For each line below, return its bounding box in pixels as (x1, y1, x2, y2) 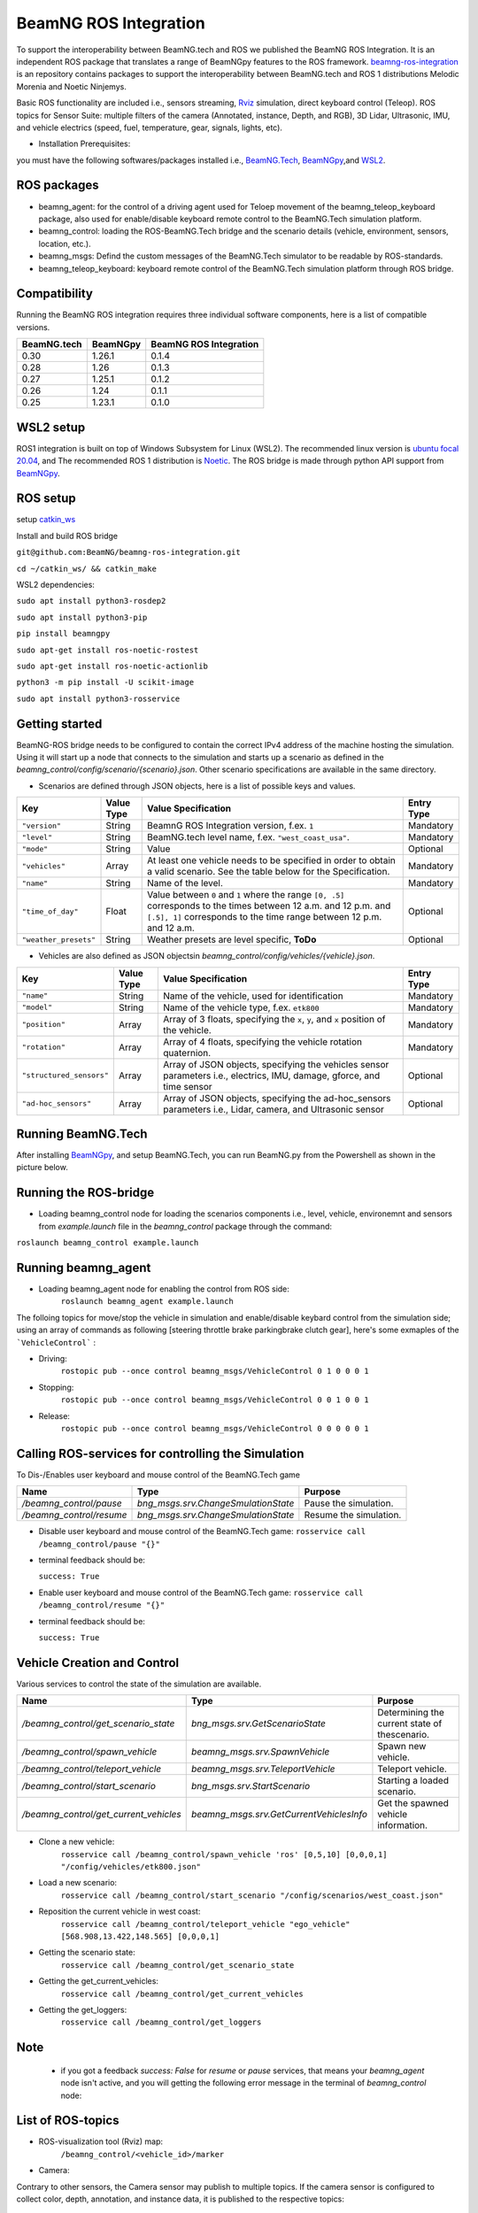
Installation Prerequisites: (38, 138, 131, 150)
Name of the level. (146, 877, 223, 890)
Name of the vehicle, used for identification (163, 990, 344, 1002)
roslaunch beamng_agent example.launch (60, 1297, 234, 1307)
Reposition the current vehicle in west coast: (38, 1906, 201, 1916)
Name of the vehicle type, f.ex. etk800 (163, 1001, 320, 1014)
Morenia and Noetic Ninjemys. (16, 81, 127, 92)
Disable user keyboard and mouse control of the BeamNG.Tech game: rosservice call (38, 1526, 366, 1537)
